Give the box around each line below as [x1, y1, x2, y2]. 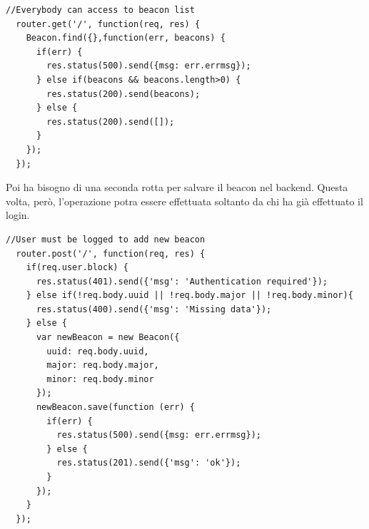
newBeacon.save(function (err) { [36, 402, 195, 413]
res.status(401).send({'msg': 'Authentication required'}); [36, 276, 328, 287]
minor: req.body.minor [46, 374, 154, 384]
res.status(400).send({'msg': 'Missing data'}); [36, 304, 272, 314]
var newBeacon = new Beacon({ [36, 332, 180, 343]
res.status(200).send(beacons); [46, 88, 201, 99]
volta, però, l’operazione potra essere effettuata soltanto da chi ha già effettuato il [6, 193, 363, 208]
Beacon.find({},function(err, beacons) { [26, 33, 226, 43]
